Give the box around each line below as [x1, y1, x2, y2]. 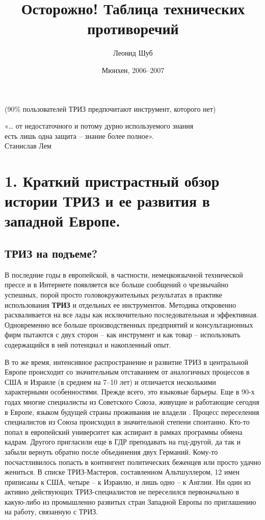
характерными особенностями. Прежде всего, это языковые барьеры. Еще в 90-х [5, 386, 255, 397]
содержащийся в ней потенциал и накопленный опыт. [5, 339, 171, 350]
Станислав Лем [5, 140, 51, 151]
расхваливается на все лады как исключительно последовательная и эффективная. [5, 309, 258, 320]
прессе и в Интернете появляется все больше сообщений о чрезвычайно [5, 279, 229, 290]
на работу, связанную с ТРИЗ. [5, 506, 98, 517]
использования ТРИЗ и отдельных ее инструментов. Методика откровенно [5, 299, 236, 310]
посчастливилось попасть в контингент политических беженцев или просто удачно [5, 456, 261, 467]
